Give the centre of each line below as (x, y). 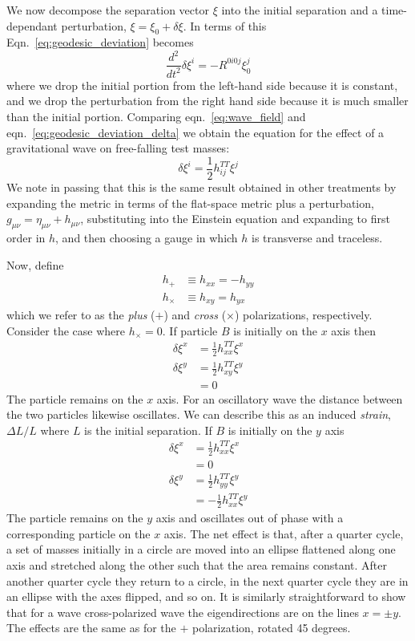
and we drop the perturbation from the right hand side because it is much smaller (207, 101)
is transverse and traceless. (317, 237)
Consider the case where (66, 330)
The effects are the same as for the (91, 628)
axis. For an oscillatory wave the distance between (280, 398)
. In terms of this (225, 25)
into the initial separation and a (300, 10)
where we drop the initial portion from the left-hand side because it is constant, (202, 85)
